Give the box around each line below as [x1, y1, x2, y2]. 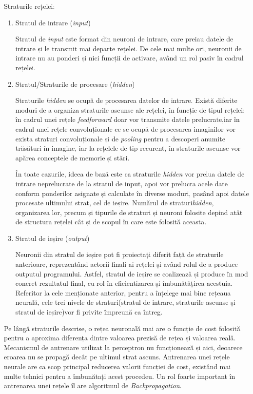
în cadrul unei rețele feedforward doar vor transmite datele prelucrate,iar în [15, 114, 240, 124]
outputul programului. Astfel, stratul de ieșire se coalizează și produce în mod [15, 268, 248, 278]
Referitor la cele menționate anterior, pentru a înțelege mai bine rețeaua [15, 287, 231, 297]
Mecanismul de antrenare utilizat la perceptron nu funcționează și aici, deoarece [4, 342, 243, 352]
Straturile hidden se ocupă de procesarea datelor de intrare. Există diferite [15, 95, 237, 105]
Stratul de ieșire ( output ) [15, 233, 90, 243]
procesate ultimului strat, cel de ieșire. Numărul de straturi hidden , [15, 197, 214, 208]
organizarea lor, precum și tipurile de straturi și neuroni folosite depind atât [15, 207, 243, 217]
